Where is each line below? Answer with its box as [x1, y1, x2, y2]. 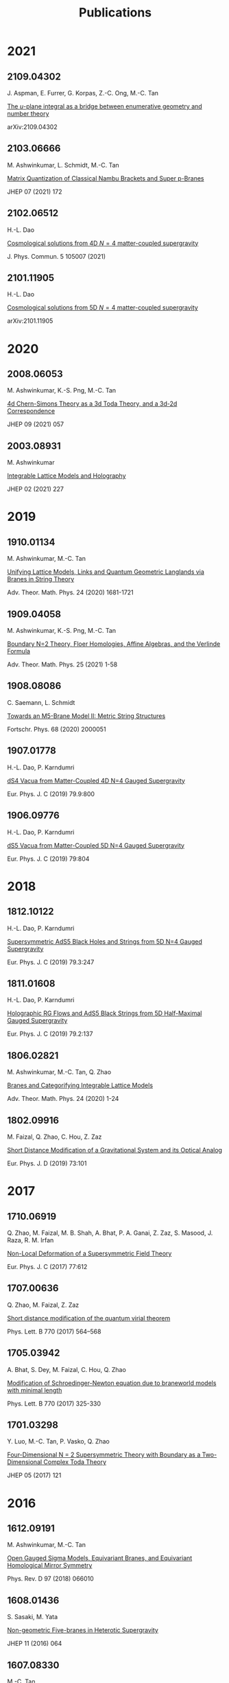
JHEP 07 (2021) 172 [7, 187, 63, 196]
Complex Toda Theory [43, 1458, 107, 1466]
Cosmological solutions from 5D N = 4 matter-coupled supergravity [7, 303, 199, 312]
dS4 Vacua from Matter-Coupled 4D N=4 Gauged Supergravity [7, 776, 185, 785]
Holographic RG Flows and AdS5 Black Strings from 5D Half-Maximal [7, 1009, 202, 1017]
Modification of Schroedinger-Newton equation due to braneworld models [7, 1378, 217, 1387]
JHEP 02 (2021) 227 [7, 485, 64, 494]
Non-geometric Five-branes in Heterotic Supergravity [7, 1626, 159, 1634]
